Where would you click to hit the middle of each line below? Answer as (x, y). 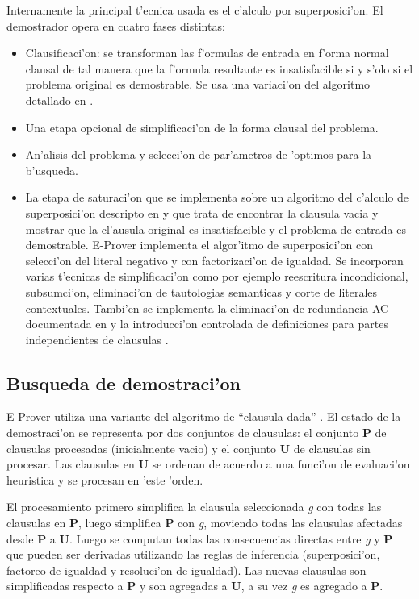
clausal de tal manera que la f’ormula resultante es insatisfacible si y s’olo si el (219, 68)
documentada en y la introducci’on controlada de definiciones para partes (207, 324)
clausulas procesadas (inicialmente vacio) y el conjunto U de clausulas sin (189, 448)
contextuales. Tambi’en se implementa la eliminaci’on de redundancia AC (207, 308)
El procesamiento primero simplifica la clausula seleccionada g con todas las (194, 507)
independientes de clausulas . (97, 339)
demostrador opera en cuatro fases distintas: (116, 25)
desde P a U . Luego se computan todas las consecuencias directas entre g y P (200, 538)
